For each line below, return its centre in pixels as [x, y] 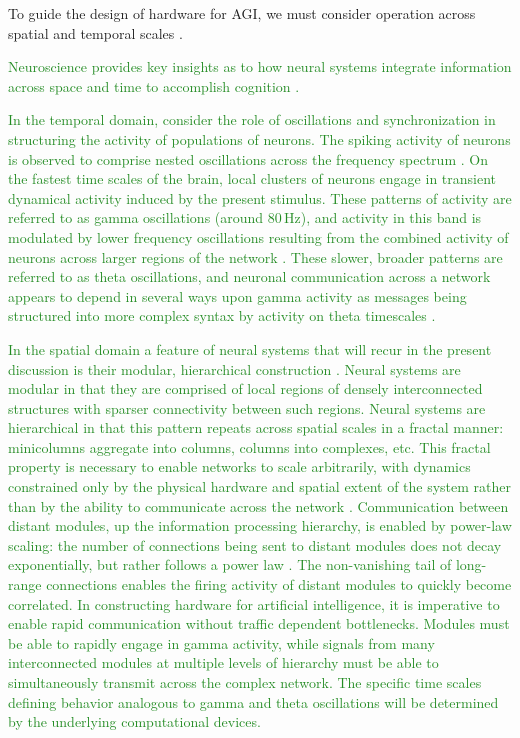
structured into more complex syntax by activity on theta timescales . [222, 315]
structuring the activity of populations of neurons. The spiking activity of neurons [259, 138]
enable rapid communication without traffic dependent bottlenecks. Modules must [259, 623]
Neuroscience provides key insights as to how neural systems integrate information [260, 66]
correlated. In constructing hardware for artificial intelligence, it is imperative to [254, 603]
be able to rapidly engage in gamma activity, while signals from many [221, 642]
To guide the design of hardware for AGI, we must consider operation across [242, 13]
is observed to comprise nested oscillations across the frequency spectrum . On [248, 158]
